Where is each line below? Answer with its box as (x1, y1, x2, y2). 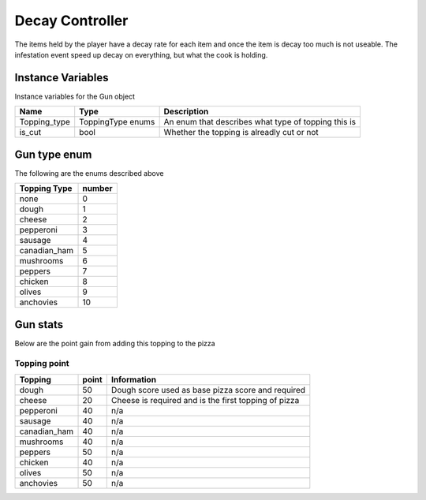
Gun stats (14, 318, 63, 331)
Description (163, 106, 209, 118)
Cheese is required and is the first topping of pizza (110, 394, 300, 405)
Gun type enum (14, 147, 92, 161)
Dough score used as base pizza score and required (110, 384, 306, 395)
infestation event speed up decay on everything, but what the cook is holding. (14, 50, 268, 59)
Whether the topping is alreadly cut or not (163, 127, 319, 138)
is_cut (19, 127, 42, 138)
